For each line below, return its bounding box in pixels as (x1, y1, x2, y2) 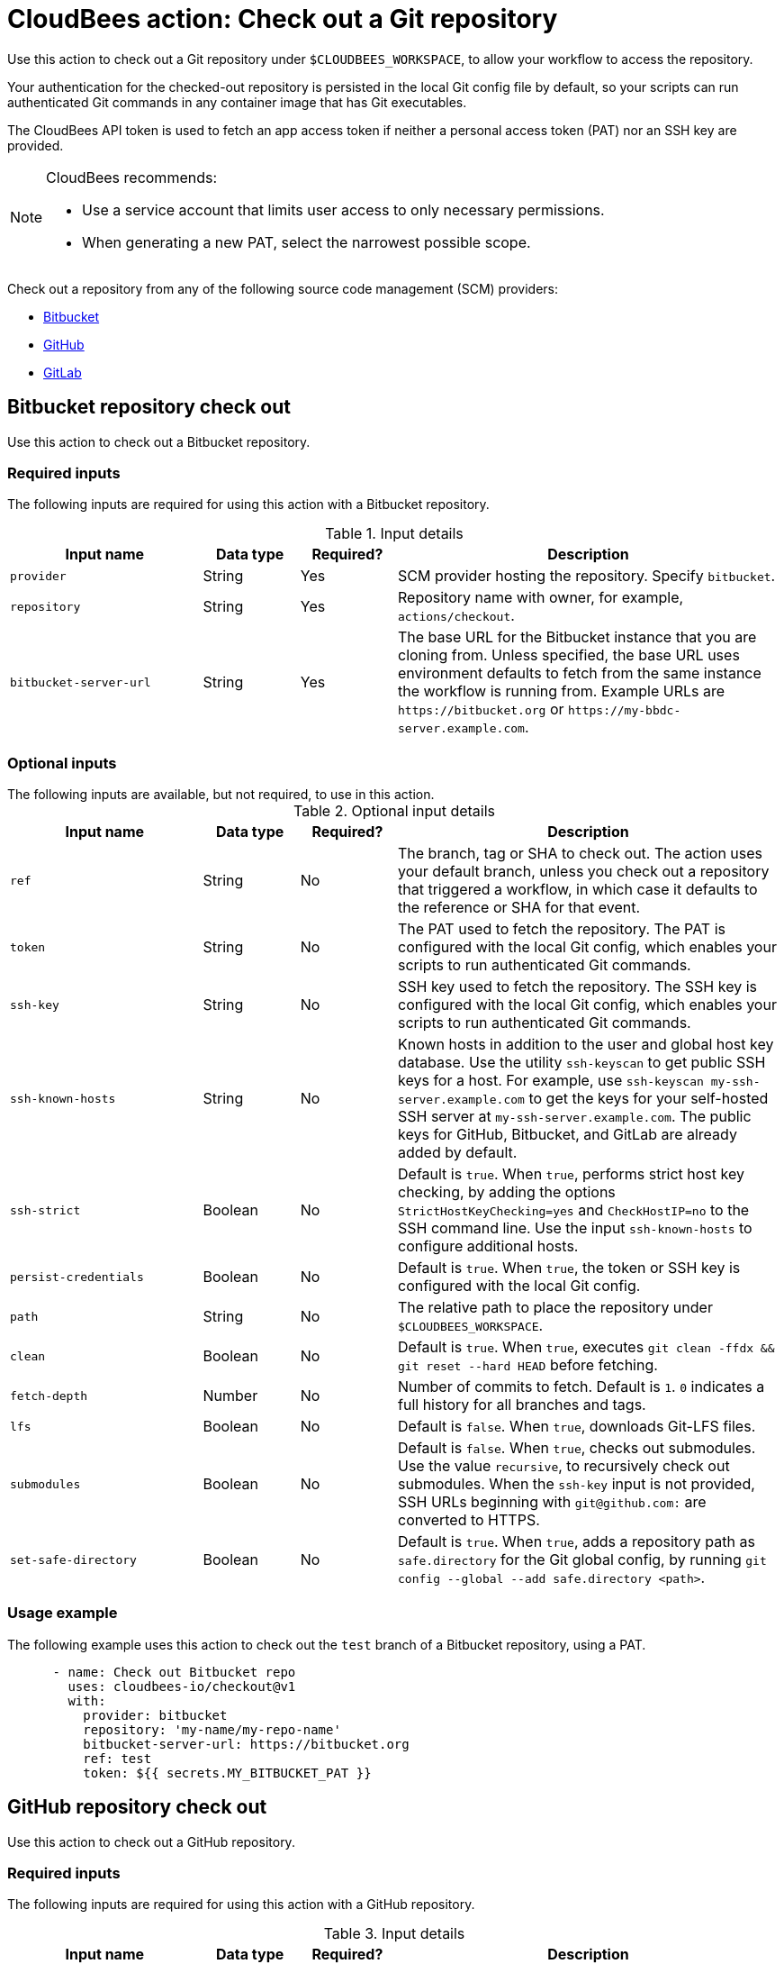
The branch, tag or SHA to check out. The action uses (398, 844, 763, 863)
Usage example (7, 1604, 118, 1623)
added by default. (398, 1143, 518, 1162)
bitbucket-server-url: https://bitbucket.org (83, 1736, 410, 1751)
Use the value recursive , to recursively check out (398, 1457, 730, 1476)
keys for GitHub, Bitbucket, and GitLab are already (398, 1125, 737, 1144)
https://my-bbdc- (568, 704, 681, 718)
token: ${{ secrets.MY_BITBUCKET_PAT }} (83, 1765, 372, 1780)
